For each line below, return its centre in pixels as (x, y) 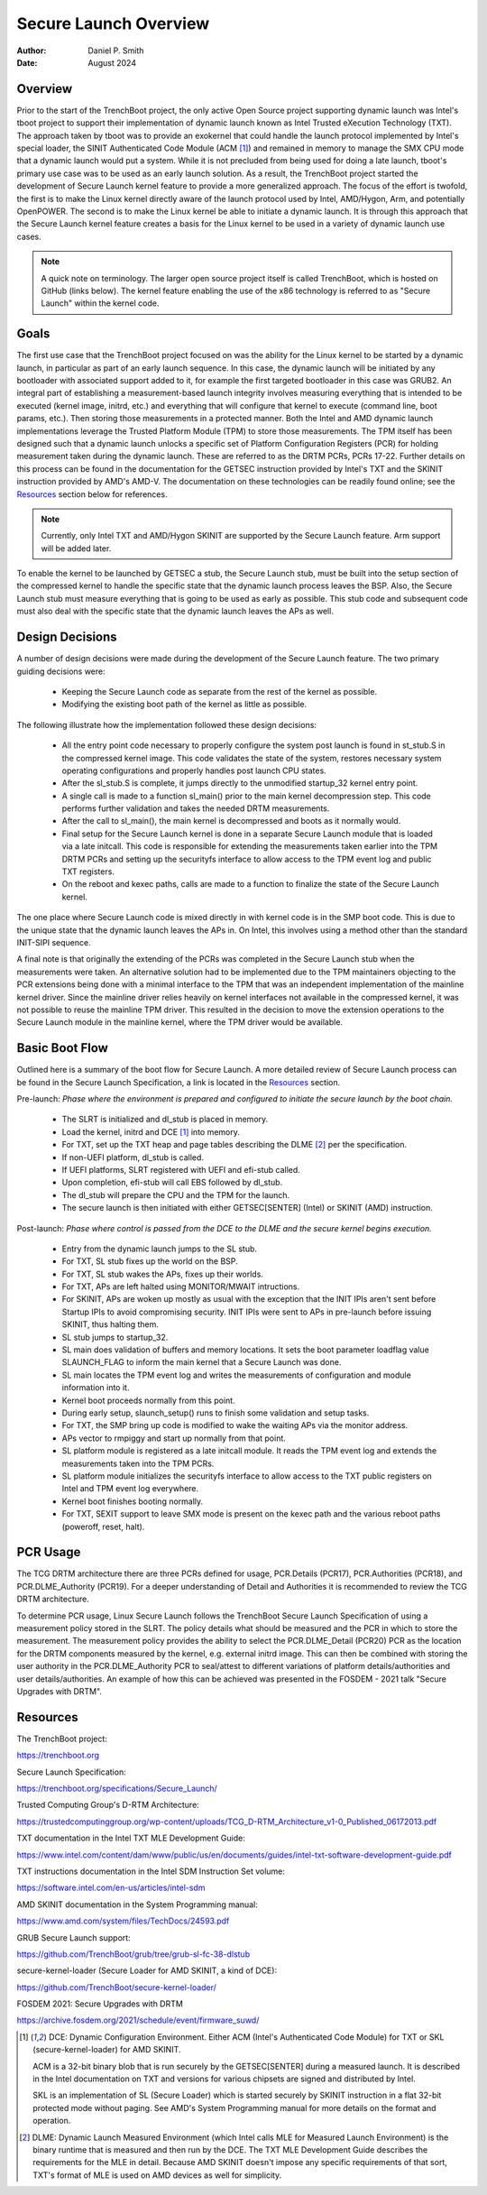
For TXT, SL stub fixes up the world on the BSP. (150, 1261)
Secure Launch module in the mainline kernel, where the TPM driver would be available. (179, 1022)
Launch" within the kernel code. (100, 303)
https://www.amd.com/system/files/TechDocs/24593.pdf (123, 1921)
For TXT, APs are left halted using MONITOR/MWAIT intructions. (181, 1287)
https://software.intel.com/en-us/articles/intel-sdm (111, 1888)
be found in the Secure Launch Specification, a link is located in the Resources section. (179, 1082)
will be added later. (76, 548)
